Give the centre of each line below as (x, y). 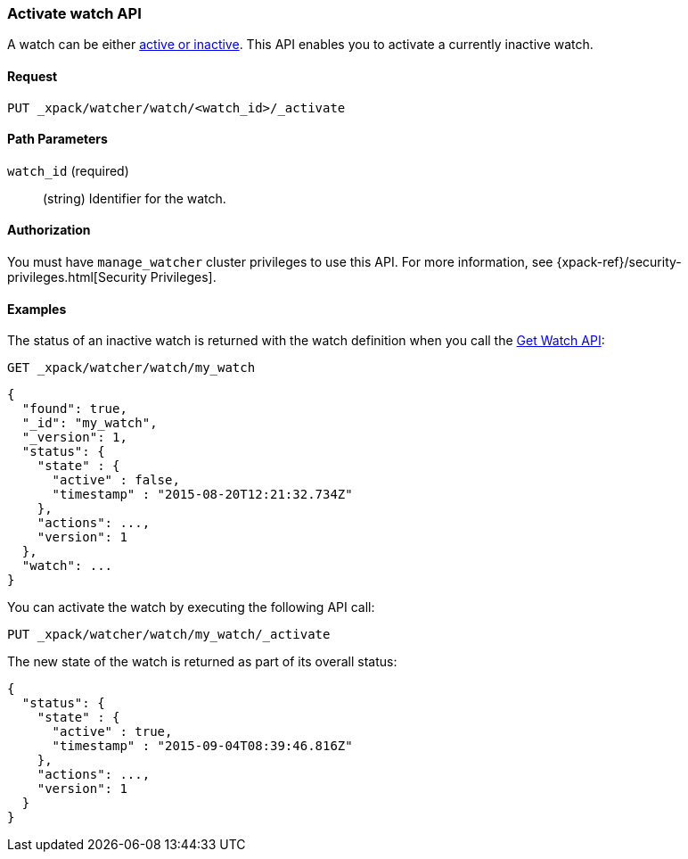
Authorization (49, 230)
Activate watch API (74, 13)
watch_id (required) (68, 170)
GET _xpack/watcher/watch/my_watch (131, 368)
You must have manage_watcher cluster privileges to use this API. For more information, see (280, 262)
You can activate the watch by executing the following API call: (191, 607)
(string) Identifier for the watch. (135, 198)
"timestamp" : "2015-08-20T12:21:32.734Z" (202, 495)
